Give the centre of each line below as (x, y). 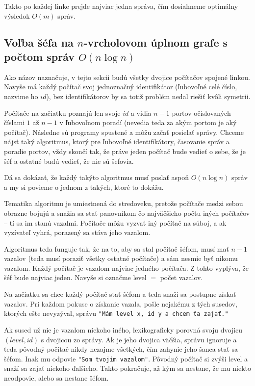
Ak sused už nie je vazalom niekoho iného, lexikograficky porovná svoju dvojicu (123, 329)
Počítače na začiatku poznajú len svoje (62, 113)
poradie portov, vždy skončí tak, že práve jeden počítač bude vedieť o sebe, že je (125, 151)
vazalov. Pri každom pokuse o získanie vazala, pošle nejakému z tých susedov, (121, 303)
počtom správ (39, 56)
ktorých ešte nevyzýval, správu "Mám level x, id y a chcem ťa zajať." (116, 313)
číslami (14, 122)
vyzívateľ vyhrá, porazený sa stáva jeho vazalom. (77, 232)
